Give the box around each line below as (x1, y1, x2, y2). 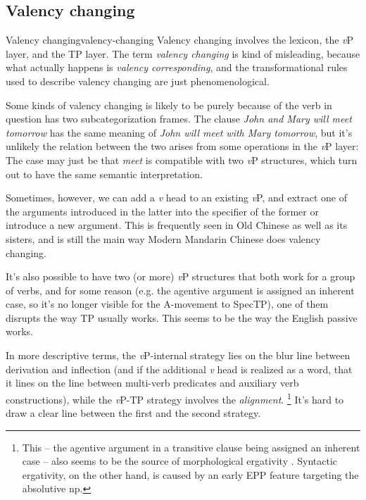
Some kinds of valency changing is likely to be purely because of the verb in (6, 97, 332, 112)
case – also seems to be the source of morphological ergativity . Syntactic (22, 454, 338, 468)
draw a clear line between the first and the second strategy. (6, 406, 261, 420)
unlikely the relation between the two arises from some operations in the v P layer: (6, 139, 359, 154)
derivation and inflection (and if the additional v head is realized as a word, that (6, 361, 353, 376)
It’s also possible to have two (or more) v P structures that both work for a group (6, 269, 355, 284)
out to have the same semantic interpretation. (6, 166, 203, 181)
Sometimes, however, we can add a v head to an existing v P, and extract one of (6, 190, 348, 205)
